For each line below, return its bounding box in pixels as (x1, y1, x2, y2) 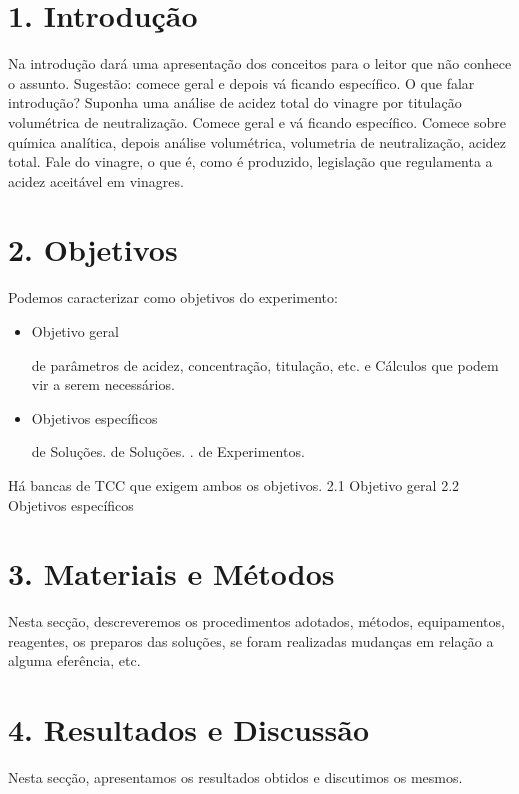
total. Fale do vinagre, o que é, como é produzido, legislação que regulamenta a (8, 151, 493, 172)
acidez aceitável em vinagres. (8, 170, 184, 191)
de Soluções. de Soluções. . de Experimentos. (31, 441, 305, 462)
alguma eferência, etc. (8, 650, 141, 671)
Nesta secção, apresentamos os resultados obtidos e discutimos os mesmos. (8, 767, 463, 788)
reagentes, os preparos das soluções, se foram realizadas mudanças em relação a (8, 630, 494, 651)
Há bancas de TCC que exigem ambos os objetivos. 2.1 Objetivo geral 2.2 (8, 474, 460, 495)
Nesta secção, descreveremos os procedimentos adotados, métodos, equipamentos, (8, 611, 505, 632)
